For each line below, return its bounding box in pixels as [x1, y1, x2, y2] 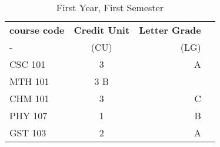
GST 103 [9, 126, 46, 139]
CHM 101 [9, 92, 49, 105]
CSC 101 [9, 57, 46, 71]
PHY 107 [9, 109, 48, 122]
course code [9, 23, 65, 37]
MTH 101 [9, 74, 49, 88]
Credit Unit [74, 23, 130, 37]
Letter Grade [139, 23, 201, 37]
